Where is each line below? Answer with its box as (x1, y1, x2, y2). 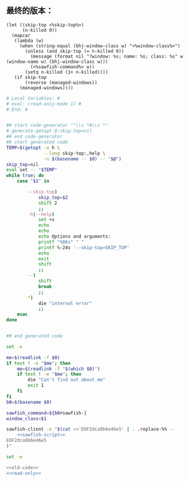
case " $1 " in (17, 178, 50, 184)
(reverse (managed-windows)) (25, 80, 97, 86)
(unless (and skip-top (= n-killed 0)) (25, 48, 124, 54)
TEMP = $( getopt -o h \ (6, 144, 60, 151)
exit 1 (28, 383, 44, 389)
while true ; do (6, 172, 44, 178)
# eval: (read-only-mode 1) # (6, 101, 82, 107)
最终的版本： (6, 5, 54, 16)
